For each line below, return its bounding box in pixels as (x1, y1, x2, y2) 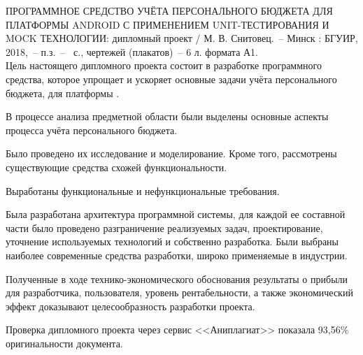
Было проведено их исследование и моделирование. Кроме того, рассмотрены (6, 146, 337, 161)
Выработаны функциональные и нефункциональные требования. (6, 183, 280, 198)
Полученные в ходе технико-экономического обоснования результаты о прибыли (6, 271, 348, 286)
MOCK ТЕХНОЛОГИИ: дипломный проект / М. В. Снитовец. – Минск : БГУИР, (6, 31, 358, 45)
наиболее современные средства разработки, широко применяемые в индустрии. (6, 247, 348, 262)
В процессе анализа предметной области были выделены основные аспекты (6, 109, 329, 124)
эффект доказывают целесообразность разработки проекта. (6, 298, 255, 313)
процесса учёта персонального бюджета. (6, 122, 178, 137)
